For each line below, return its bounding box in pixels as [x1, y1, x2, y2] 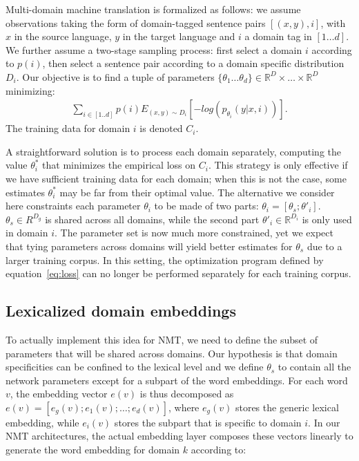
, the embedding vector [10, 386, 108, 401]
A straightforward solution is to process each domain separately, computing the [6, 144, 341, 158]
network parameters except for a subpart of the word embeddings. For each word [6, 373, 348, 387]
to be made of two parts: [154, 198, 259, 213]
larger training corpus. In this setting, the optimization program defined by [6, 252, 324, 267]
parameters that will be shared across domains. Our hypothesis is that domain [6, 346, 338, 360]
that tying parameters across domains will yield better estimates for [6, 238, 293, 253]
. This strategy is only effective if [208, 158, 348, 172]
